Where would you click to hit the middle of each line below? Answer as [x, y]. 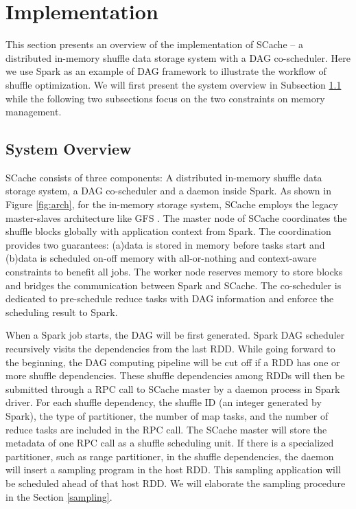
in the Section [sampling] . [59, 496]
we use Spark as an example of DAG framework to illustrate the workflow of [166, 71]
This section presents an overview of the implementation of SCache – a [154, 44]
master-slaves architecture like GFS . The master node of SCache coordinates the [176, 217]
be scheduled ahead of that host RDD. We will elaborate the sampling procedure [176, 483]
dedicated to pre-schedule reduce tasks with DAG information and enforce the [170, 298]
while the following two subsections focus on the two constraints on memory [165, 98]
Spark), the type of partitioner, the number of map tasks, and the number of [167, 415]
